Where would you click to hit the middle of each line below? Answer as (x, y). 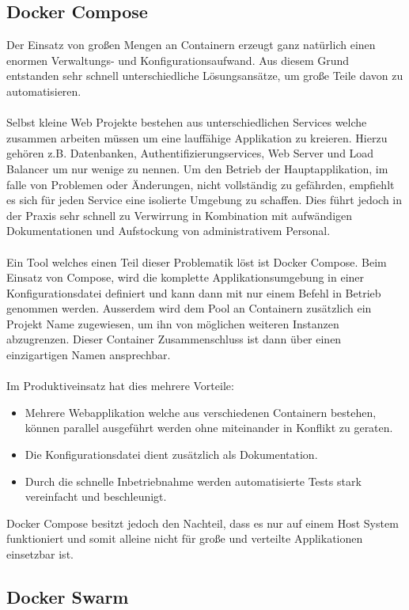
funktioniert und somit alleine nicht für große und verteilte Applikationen (185, 538)
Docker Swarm (68, 597)
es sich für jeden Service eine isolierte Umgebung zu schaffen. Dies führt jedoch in (204, 200)
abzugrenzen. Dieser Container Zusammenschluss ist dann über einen (174, 339)
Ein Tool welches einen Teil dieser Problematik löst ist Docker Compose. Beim (197, 261)
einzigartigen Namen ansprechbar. (89, 355)
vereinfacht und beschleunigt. (96, 496)
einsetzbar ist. (40, 554)
